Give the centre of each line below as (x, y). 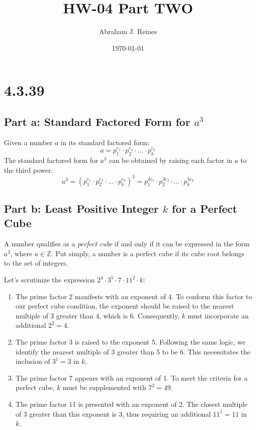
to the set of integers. (36, 263)
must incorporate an (218, 315)
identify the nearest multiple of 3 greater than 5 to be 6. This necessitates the (133, 351)
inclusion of (33, 361)
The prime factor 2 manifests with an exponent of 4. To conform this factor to (134, 296)
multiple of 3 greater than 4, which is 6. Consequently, (97, 315)
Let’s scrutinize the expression (49, 279)
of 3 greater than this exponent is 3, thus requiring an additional (113, 413)
